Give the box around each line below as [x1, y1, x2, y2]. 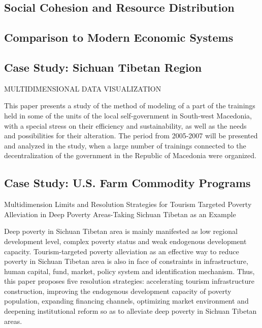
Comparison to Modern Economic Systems [4, 29, 234, 45]
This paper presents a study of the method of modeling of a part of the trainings [4, 100, 255, 111]
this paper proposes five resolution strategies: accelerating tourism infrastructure [4, 276, 254, 286]
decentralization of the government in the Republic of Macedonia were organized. [4, 150, 256, 161]
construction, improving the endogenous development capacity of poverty [4, 285, 232, 296]
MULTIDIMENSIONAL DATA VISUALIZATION [4, 83, 161, 94]
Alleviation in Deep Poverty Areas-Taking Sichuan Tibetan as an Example [4, 208, 236, 219]
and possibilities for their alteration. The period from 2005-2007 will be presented [4, 130, 258, 141]
